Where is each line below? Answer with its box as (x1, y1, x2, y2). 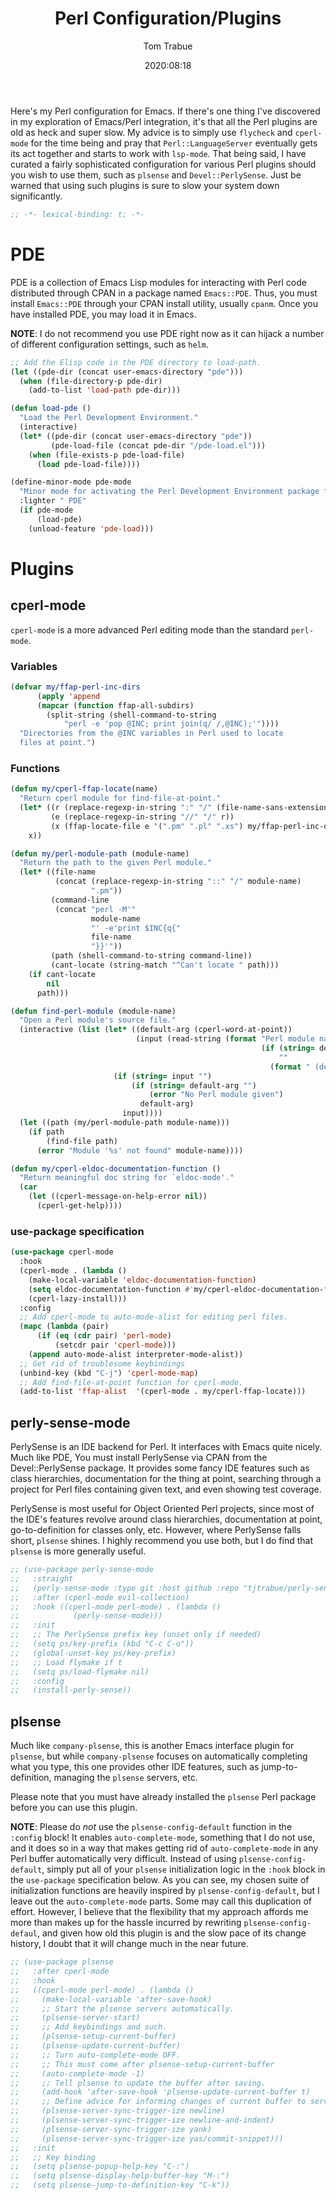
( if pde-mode (19, 505, 74, 515)
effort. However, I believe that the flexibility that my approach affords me (10, 1906, 309, 1918)
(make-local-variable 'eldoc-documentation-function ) (28, 1275, 257, 1285)
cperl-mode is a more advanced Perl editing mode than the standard (10, 623, 290, 636)
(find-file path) (46, 1136, 118, 1146)
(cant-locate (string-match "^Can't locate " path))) (50, 960, 280, 971)
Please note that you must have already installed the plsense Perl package (10, 1791, 317, 1803)
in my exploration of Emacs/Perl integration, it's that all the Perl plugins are (10, 115, 318, 127)
